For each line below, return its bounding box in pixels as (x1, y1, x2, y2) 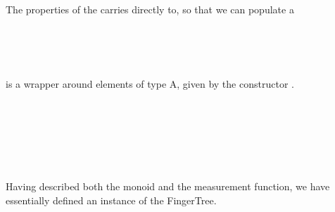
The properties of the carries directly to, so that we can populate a (6, 2, 294, 16)
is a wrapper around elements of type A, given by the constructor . (6, 77, 294, 91)
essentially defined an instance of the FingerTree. (6, 192, 217, 207)
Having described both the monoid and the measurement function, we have (6, 178, 330, 193)
